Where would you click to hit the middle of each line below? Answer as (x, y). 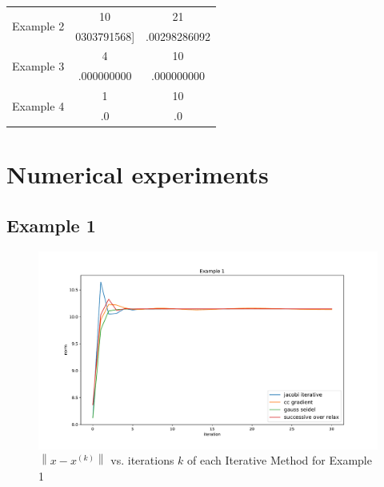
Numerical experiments (138, 174)
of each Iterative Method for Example (280, 460)
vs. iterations (142, 460)
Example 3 (38, 65)
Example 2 (38, 26)
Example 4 (38, 105)
